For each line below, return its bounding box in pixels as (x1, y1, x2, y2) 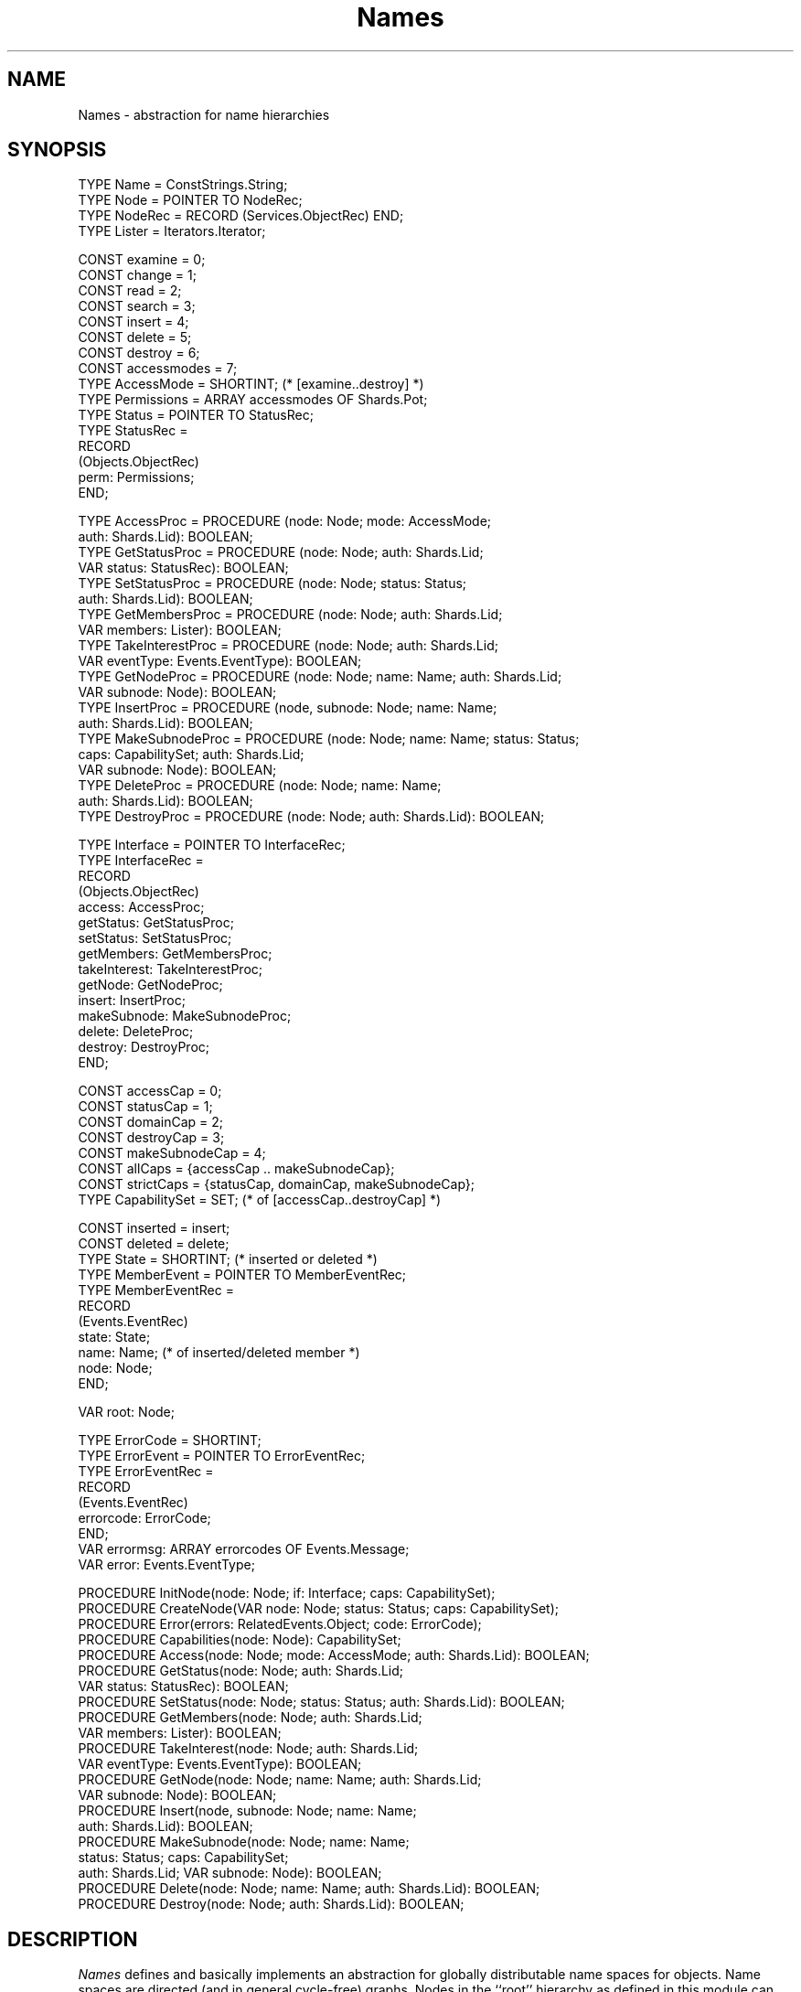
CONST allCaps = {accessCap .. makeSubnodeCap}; (78, 1161, 395, 1177)
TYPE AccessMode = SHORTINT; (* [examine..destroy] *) (78, 376, 424, 392)
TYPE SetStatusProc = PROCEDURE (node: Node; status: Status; (78, 575, 467, 592)
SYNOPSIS (7, 138, 107, 162)
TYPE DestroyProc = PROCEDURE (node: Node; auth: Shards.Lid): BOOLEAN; (78, 809, 545, 825)
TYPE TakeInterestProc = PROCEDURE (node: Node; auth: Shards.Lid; (78, 637, 498, 654)
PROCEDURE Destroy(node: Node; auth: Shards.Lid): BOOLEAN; (78, 1896, 465, 1912)
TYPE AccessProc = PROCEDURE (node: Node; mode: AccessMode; (78, 513, 492, 530)
